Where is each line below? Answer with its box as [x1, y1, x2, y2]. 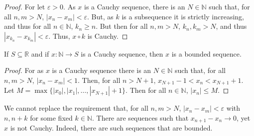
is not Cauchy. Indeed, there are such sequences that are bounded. [10, 123, 213, 133]
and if [31, 48, 49, 59]
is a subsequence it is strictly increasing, [122, 11, 244, 21]
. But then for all [96, 21, 148, 31]
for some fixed [30, 113, 73, 123]
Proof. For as [4, 65, 44, 75]
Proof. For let [4, 1, 45, 11]
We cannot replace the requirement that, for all [4, 103, 148, 113]
